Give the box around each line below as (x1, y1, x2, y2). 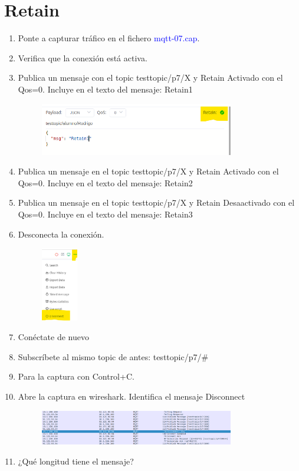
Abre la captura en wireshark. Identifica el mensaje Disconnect (18, 390, 245, 402)
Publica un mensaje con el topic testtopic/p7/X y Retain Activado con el (18, 71, 283, 84)
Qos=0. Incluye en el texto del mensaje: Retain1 (18, 83, 193, 95)
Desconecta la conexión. (18, 228, 104, 240)
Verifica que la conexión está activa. (18, 51, 147, 64)
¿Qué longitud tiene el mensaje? (18, 455, 134, 467)
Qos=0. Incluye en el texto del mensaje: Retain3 (18, 207, 193, 220)
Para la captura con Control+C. (18, 370, 134, 383)
